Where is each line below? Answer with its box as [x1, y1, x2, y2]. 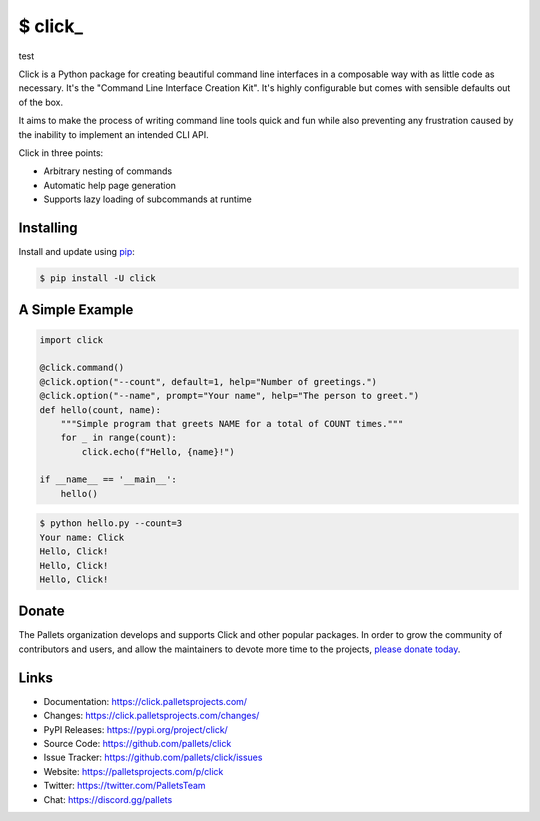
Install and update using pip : [18, 245, 135, 257]
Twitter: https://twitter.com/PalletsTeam [43, 780, 206, 792]
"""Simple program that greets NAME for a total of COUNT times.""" [60, 418, 404, 429]
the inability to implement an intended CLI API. [18, 128, 209, 140]
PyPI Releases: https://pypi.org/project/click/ [43, 723, 229, 735]
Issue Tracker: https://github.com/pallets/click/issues [43, 751, 263, 764]
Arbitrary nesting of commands [43, 165, 173, 177]
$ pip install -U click [39, 272, 157, 284]
